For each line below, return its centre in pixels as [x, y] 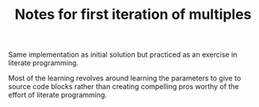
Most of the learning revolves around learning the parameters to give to [125, 78]
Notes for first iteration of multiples [133, 15]
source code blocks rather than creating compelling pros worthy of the [124, 87]
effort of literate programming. [58, 95]
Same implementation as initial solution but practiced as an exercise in [123, 55]
